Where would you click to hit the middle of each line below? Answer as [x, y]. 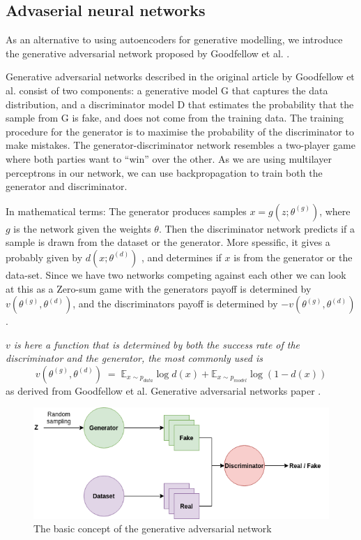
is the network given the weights [82, 228]
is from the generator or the [293, 257]
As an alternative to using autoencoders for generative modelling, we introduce [174, 39]
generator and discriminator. [67, 186]
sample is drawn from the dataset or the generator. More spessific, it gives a [168, 242]
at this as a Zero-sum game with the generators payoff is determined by [159, 288]
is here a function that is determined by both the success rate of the [157, 344]
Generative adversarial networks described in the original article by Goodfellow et [180, 76]
